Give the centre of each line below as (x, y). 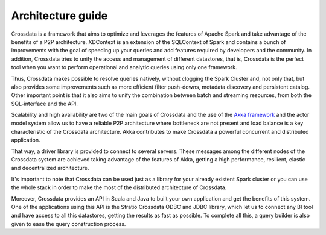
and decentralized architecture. (50, 168)
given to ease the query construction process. (69, 224)
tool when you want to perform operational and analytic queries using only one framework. (124, 67)
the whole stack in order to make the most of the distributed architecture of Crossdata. (119, 187)
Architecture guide (59, 16)
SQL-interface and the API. (45, 104)
